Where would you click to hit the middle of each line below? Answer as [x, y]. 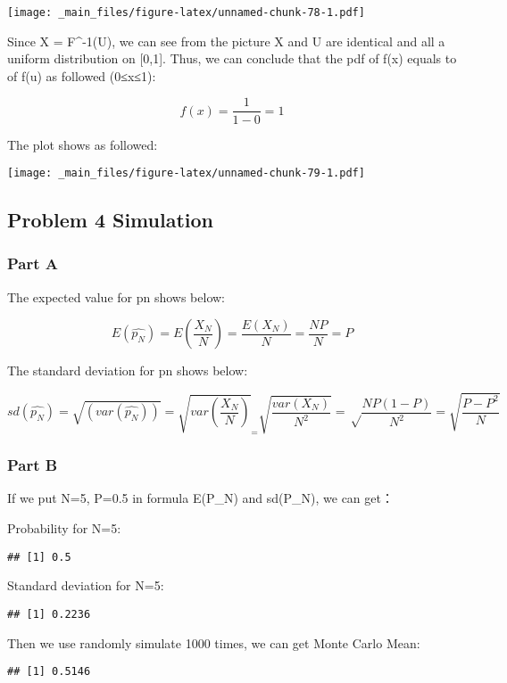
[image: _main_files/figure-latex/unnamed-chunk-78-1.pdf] [186, 12]
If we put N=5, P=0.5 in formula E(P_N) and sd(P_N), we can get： [200, 498]
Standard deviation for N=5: [86, 585]
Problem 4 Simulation [110, 220]
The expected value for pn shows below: [116, 296]
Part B [33, 465]
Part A [33, 263]
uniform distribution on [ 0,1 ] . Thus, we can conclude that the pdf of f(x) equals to [232, 58]
